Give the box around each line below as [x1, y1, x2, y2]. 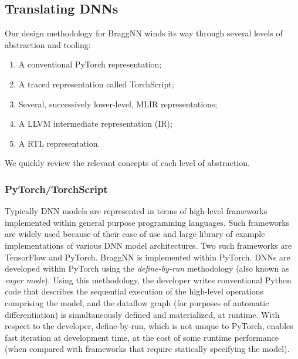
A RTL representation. [18, 137, 100, 149]
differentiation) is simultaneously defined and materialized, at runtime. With [5, 308, 280, 320]
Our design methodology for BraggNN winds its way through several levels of [5, 27, 283, 39]
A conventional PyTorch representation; [18, 58, 162, 70]
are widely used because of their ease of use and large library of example [5, 228, 265, 240]
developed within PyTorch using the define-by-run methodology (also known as [5, 262, 289, 275]
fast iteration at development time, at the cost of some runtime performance [5, 331, 279, 343]
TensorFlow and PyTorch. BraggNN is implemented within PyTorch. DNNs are [5, 250, 290, 263]
